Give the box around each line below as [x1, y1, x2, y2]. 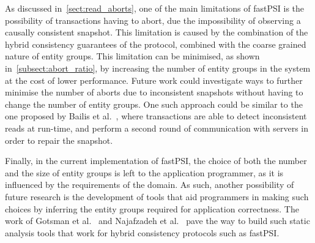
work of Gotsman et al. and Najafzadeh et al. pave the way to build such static [5, 214, 310, 227]
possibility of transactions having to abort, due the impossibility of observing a [5, 13, 301, 26]
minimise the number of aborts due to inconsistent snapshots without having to [5, 86, 303, 99]
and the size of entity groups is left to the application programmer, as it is [5, 166, 284, 179]
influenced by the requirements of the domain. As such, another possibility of [5, 178, 294, 191]
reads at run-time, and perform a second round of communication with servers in [5, 121, 309, 134]
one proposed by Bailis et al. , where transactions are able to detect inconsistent [5, 110, 307, 122]
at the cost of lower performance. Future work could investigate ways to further [5, 73, 303, 86]
